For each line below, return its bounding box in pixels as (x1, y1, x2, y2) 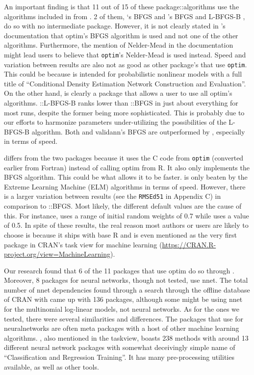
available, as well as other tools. (4, 361, 99, 372)
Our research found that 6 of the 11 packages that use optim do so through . (4, 265, 234, 275)
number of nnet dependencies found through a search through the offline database (4, 284, 250, 295)
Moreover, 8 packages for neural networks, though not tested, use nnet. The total (4, 275, 248, 285)
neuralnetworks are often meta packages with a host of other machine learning (4, 323, 239, 333)
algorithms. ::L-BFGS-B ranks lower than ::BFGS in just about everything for (4, 98, 238, 108)
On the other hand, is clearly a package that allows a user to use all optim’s (4, 88, 232, 98)
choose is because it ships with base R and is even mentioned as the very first (4, 229, 237, 240)
